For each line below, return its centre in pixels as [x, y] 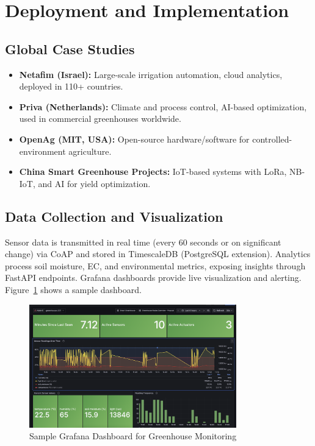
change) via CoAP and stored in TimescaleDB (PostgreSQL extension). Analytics [158, 254]
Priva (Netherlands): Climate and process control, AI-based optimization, [163, 106]
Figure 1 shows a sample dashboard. [73, 289]
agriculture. [90, 151]
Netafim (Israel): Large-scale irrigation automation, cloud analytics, [151, 74]
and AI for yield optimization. [94, 183]
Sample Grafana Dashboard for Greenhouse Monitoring [133, 436]
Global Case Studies [70, 48]
